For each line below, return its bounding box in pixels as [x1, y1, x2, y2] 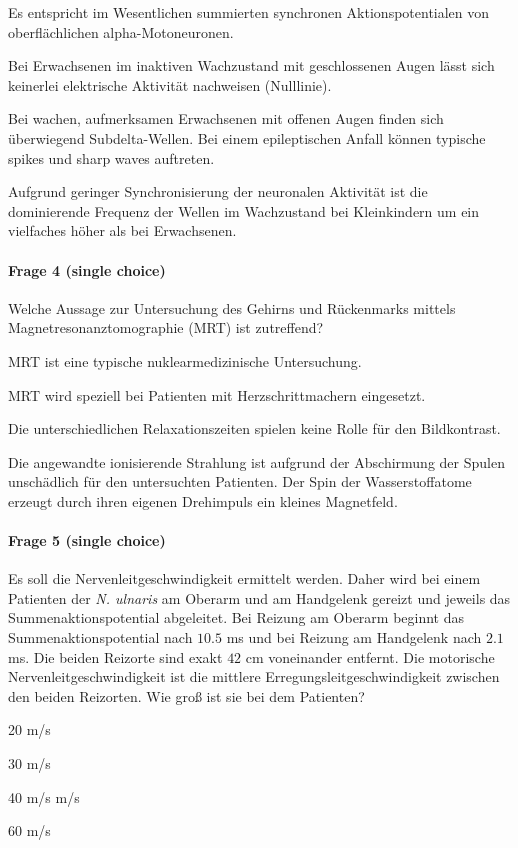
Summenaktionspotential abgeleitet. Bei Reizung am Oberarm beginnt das [8, 607, 465, 628]
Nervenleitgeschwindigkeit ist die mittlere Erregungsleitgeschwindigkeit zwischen [8, 666, 500, 687]
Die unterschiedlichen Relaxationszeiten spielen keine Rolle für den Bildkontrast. [8, 418, 501, 439]
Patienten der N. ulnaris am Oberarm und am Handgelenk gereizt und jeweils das [8, 587, 511, 608]
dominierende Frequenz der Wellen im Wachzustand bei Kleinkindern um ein [8, 200, 480, 221]
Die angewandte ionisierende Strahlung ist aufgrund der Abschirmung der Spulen [8, 451, 505, 472]
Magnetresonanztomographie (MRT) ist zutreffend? [8, 317, 324, 338]
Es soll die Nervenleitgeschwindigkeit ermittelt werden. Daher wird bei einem [8, 568, 481, 589]
